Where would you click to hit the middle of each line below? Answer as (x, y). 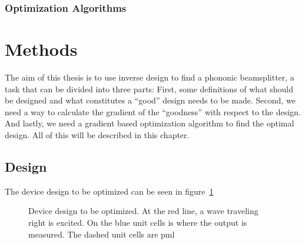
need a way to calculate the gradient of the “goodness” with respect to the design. (153, 111)
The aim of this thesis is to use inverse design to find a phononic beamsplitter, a (150, 77)
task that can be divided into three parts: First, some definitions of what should (149, 88)
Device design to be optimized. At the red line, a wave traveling (143, 211)
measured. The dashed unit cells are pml (102, 234)
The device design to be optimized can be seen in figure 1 (109, 191)
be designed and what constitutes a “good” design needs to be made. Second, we (150, 100)
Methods (41, 49)
